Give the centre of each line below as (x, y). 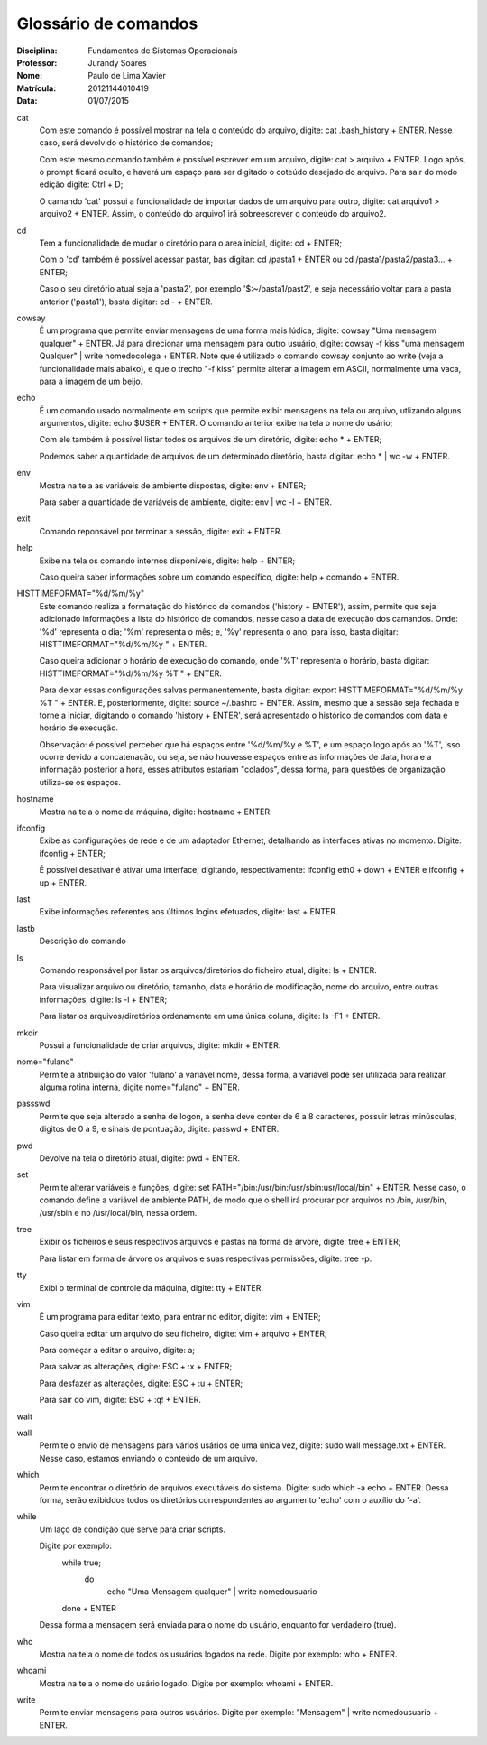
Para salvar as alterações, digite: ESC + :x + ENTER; (136, 1367)
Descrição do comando (83, 941)
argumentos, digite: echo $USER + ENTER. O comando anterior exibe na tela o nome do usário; (216, 423)
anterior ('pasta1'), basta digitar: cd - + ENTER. (126, 302)
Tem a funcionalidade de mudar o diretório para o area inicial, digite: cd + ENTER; (191, 243)
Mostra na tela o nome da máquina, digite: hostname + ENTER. (156, 812)
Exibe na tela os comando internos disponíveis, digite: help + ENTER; (167, 561)
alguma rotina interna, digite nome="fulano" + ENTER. (140, 1087)
